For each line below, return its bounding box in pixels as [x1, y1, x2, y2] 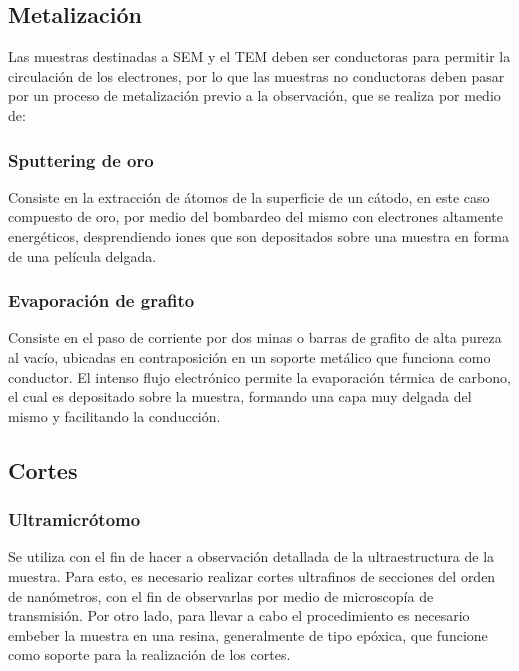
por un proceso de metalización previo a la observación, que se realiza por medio [8, 85, 501, 106]
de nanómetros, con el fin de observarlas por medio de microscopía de [8, 585, 434, 606]
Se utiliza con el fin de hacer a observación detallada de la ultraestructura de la [8, 546, 495, 567]
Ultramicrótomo [8, 507, 141, 532]
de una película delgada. [8, 245, 157, 266]
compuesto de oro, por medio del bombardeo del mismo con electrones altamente [8, 206, 503, 227]
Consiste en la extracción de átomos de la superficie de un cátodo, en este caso [8, 186, 490, 207]
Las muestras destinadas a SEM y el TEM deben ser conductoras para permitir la [8, 46, 511, 67]
